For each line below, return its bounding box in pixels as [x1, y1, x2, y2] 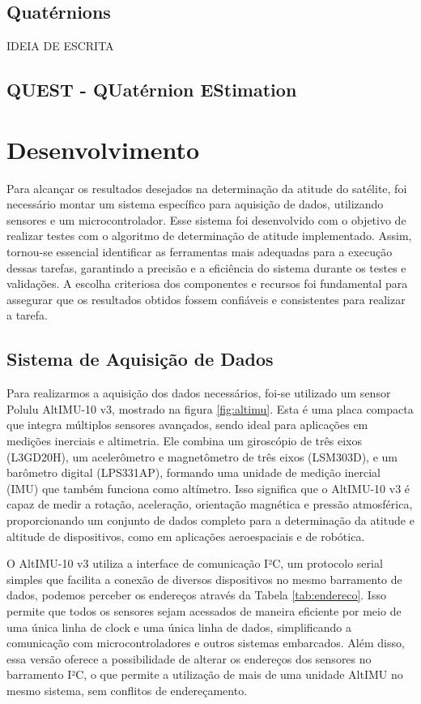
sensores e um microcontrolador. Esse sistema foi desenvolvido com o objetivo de [6, 211, 406, 228]
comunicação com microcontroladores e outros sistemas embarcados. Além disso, [6, 634, 405, 651]
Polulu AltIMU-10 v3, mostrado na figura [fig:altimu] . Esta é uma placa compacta [6, 400, 414, 417]
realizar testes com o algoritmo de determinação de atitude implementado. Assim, [6, 227, 412, 244]
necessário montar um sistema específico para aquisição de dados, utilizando [6, 195, 384, 212]
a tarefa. [6, 307, 48, 324]
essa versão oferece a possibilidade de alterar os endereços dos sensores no [6, 650, 372, 667]
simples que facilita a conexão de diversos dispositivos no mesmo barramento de [6, 570, 402, 587]
